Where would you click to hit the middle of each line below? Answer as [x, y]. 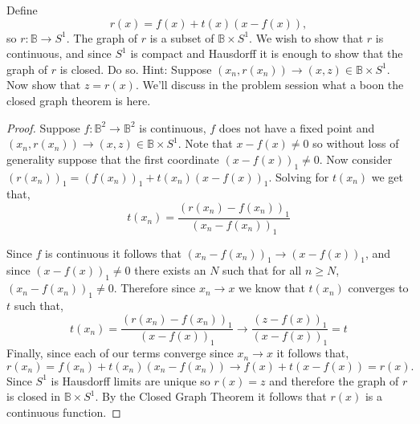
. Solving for [299, 176]
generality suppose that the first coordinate [113, 159]
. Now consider [356, 159]
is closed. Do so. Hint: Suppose [136, 69]
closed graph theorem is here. [79, 100]
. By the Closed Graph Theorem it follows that [211, 396]
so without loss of [356, 143]
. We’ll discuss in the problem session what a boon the [269, 85]
